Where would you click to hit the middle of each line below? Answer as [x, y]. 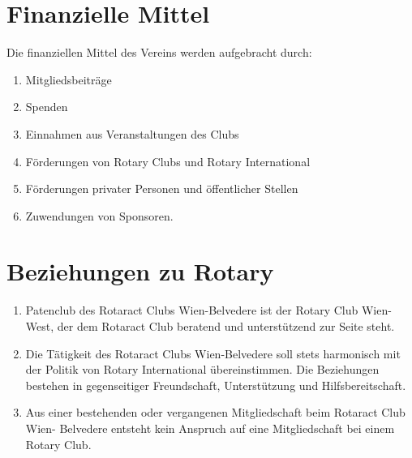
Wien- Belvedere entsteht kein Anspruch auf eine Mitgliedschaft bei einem [210, 428]
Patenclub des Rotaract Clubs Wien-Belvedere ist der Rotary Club [192, 310]
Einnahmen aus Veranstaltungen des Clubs [132, 133]
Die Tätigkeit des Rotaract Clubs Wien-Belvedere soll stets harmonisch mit [213, 353]
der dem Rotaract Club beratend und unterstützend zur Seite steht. [226, 326]
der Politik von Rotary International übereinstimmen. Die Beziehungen [202, 369]
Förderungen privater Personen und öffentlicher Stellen [162, 188]
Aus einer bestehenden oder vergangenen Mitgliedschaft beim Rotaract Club [215, 412]
